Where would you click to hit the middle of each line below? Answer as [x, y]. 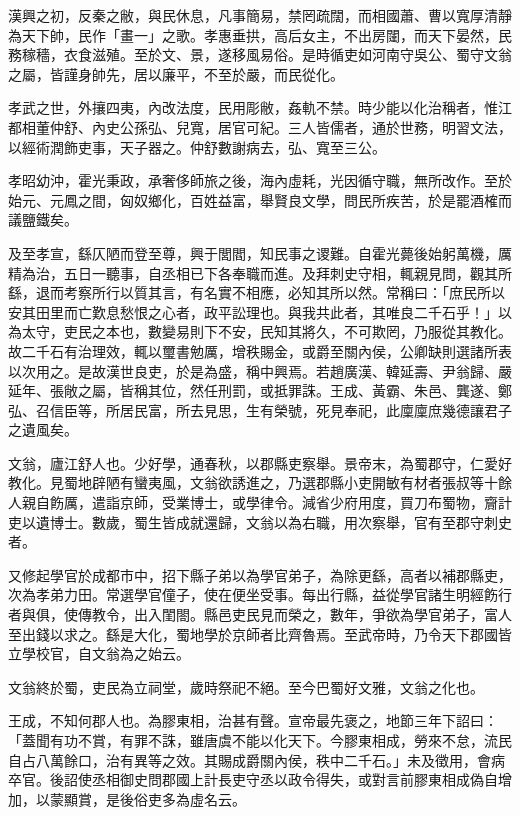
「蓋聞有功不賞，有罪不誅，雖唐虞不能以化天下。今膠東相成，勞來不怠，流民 [260, 740]
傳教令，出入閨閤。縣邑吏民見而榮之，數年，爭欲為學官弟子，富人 [294, 614]
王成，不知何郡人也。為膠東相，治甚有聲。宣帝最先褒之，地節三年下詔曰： [253, 720]
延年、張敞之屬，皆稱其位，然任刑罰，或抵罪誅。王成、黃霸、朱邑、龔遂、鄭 [260, 390]
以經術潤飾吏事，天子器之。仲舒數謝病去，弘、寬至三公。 [197, 146]
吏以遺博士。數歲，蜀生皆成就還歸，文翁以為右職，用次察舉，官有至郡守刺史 [260, 521]
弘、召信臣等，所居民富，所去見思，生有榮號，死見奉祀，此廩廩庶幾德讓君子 [260, 409]
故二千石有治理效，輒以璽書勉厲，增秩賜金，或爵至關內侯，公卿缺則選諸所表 [260, 350]
